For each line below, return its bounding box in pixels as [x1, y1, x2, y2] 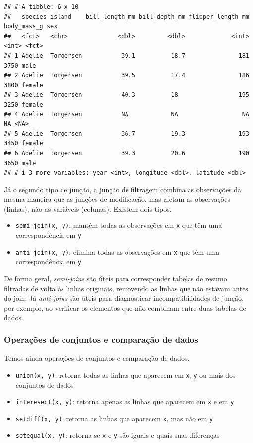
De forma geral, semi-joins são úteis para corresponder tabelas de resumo [4, 273, 227, 284]
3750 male [4, 62, 36, 69]
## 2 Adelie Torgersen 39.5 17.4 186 [4, 72, 249, 79]
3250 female [4, 101, 43, 108]
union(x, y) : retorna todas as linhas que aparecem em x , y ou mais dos [15, 369, 236, 380]
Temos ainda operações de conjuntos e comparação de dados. [4, 353, 190, 363]
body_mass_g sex [4, 23, 58, 30]
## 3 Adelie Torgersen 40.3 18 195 [4, 91, 249, 99]
